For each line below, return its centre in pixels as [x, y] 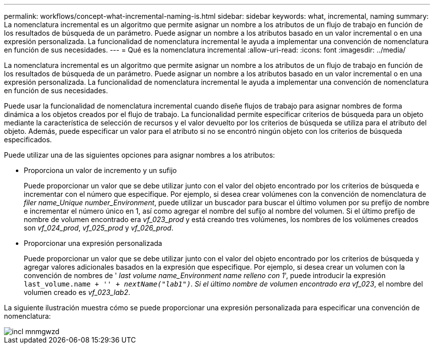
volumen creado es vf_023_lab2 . [77, 292]
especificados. [28, 140]
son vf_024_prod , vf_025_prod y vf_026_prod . [99, 228]
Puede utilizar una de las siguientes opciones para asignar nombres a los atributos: [139, 155]
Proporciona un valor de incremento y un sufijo [100, 170]
